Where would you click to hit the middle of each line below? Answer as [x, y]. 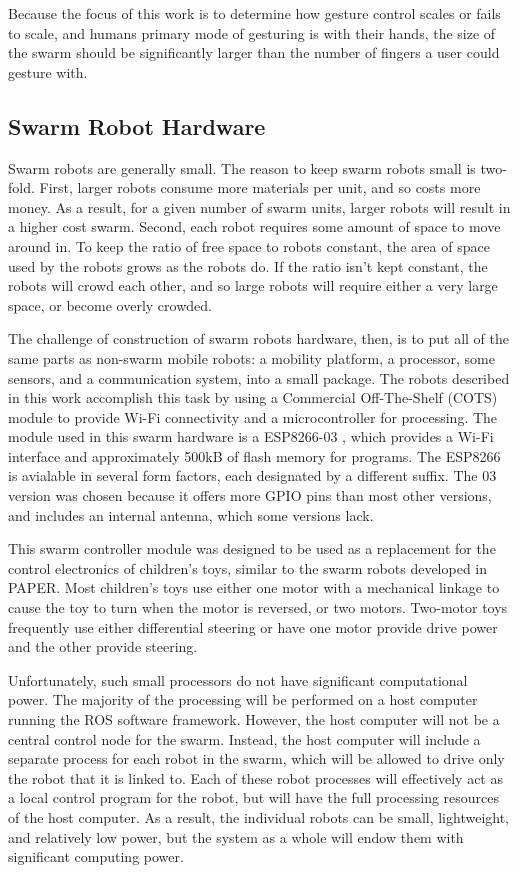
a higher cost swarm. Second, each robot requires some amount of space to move [254, 226]
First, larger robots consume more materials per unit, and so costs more [260, 187]
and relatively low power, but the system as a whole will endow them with [236, 836]
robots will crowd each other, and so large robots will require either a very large [253, 285]
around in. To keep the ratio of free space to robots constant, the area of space [249, 245]
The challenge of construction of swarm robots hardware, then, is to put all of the [259, 338]
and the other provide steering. [103, 646]
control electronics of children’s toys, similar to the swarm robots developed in [248, 567]
